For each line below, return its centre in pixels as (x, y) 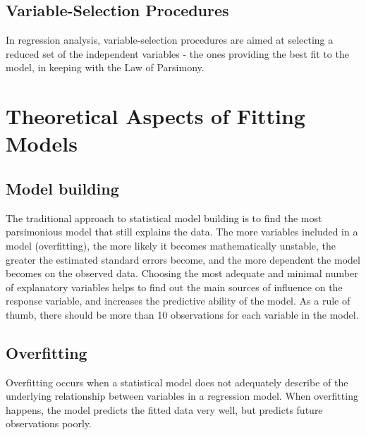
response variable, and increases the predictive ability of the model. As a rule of (178, 301)
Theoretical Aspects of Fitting (155, 116)
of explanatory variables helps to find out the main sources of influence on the (174, 287)
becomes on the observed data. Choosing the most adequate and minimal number (182, 273)
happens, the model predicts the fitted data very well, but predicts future (164, 409)
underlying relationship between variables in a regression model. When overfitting (182, 396)
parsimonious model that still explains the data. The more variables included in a (182, 232)
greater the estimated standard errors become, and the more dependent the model (183, 259)
